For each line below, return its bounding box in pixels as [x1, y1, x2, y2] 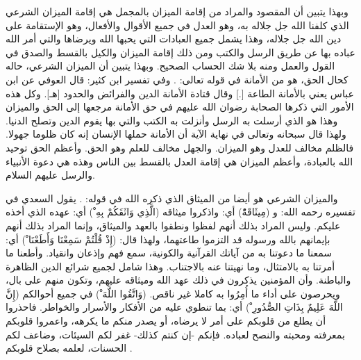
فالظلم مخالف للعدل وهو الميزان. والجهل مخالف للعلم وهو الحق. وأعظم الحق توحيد [6, 140, 354, 154]
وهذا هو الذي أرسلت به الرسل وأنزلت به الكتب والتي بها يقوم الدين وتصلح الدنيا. [6, 113, 338, 127]
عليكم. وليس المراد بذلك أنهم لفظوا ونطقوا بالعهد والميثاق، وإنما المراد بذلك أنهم [6, 218, 341, 232]
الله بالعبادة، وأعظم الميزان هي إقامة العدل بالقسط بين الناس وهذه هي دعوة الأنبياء [6, 154, 353, 168]
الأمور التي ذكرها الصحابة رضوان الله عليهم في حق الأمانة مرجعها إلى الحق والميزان [6, 99, 354, 114]
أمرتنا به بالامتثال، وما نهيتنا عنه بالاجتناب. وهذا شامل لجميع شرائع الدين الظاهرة [6, 259, 335, 273]
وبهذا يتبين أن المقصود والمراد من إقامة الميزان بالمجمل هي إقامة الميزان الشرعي [6, 4, 349, 18]
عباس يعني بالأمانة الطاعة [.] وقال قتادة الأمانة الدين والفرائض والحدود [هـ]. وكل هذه [6, 85, 354, 100]
